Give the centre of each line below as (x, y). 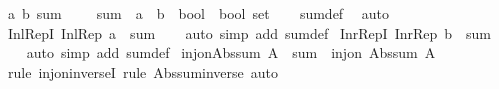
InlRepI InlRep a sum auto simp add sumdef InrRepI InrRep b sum (249, 32)
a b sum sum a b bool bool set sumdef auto (198, 13)
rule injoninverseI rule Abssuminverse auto (142, 71)
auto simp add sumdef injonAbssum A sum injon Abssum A (231, 52)
